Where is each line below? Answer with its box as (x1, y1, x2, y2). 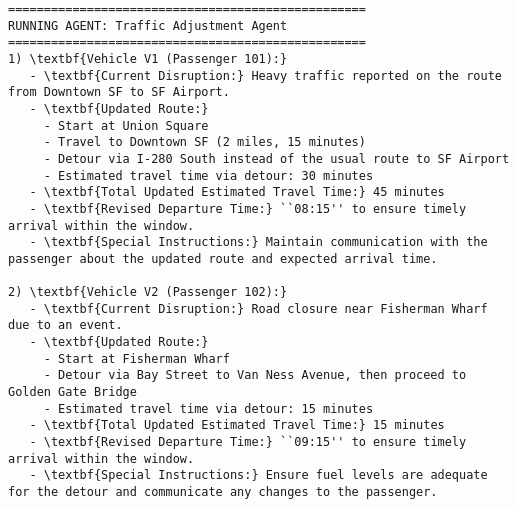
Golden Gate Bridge (8, 385, 137, 400)
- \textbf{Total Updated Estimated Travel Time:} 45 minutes (29, 185, 445, 200)
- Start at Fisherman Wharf (43, 351, 230, 366)
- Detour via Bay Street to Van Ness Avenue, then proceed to (43, 368, 467, 383)
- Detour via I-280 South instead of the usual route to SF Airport (43, 151, 510, 166)
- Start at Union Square (43, 118, 209, 133)
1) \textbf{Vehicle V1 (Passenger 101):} (8, 51, 288, 66)
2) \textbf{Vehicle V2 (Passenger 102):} (8, 285, 288, 300)
